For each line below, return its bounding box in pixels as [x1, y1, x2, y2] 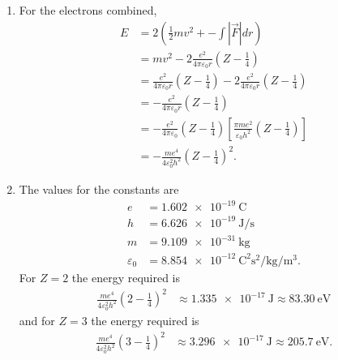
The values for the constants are [19, 181, 179, 198]
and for [19, 312, 55, 329]
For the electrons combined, [19, 2, 157, 18]
